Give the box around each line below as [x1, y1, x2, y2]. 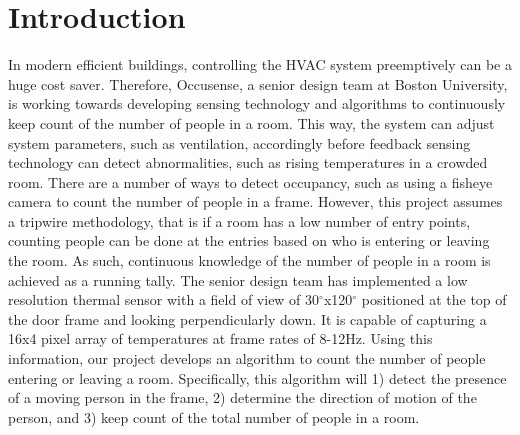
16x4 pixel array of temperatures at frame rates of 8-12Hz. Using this [8, 328, 433, 349]
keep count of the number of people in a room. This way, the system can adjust [8, 112, 495, 133]
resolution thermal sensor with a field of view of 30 [8, 289, 320, 310]
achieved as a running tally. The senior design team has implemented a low [8, 269, 468, 290]
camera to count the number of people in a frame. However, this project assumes [8, 191, 503, 212]
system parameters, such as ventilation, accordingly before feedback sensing [8, 132, 471, 153]
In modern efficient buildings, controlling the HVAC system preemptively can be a [8, 54, 512, 75]
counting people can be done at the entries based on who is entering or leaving [8, 230, 490, 251]
